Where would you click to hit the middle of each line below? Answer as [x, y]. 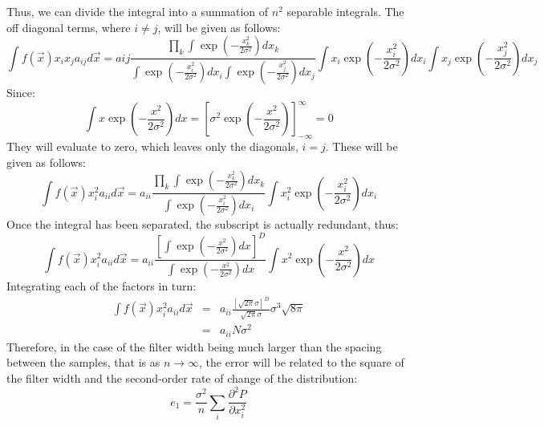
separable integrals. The [345, 11]
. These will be [361, 146]
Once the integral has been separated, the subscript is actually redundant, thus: [203, 224]
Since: [21, 93]
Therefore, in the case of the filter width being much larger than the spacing [194, 346]
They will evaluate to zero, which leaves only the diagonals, [152, 146]
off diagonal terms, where [69, 27]
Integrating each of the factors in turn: [101, 285]
